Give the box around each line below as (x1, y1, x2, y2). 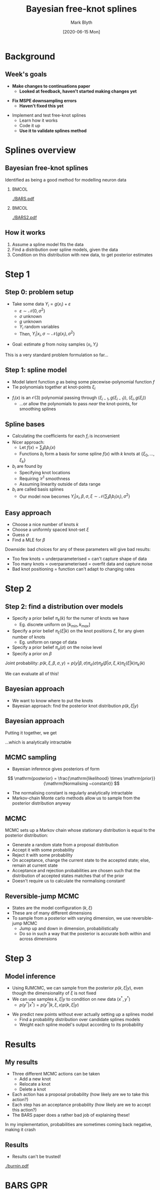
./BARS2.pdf (12, 215, 37, 220)
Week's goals (5, 70, 47, 79)
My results (5, 1058, 38, 1066)
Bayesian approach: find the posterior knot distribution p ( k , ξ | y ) (12, 703, 139, 709)
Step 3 (5, 953, 32, 964)
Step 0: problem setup (5, 288, 74, 297)
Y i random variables (19, 324, 60, 331)
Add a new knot (19, 1076, 51, 1082)
